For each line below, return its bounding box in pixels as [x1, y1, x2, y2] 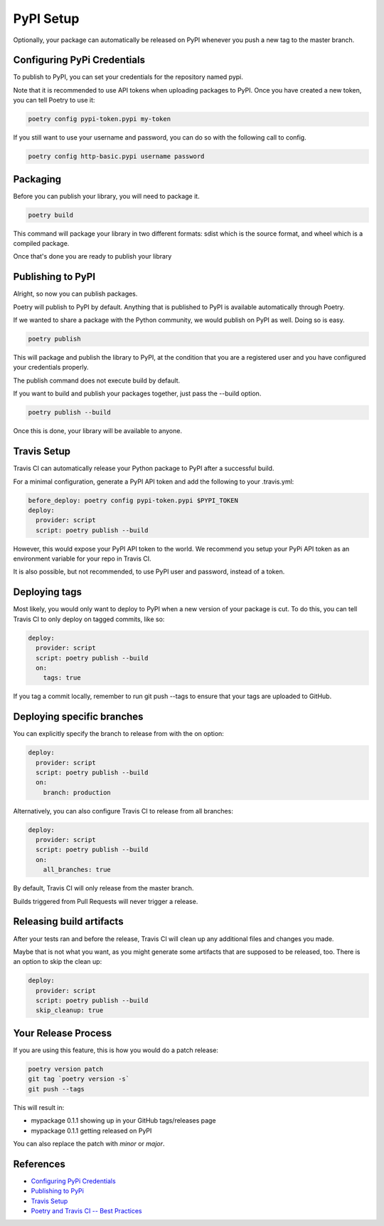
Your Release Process [13, 1027, 112, 1039]
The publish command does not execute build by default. [13, 376, 181, 385]
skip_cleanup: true [36, 1007, 104, 1014]
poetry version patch [28, 1065, 104, 1073]
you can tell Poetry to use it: [13, 96, 95, 105]
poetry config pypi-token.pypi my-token [28, 115, 171, 123]
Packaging [13, 173, 62, 185]
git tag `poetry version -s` [28, 1075, 130, 1083]
